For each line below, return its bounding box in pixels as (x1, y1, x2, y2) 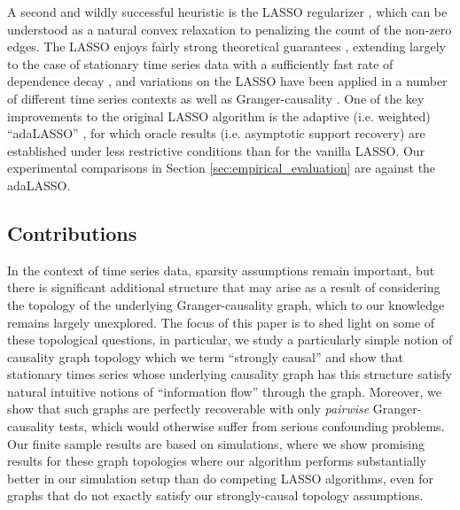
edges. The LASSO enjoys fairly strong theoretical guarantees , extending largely (7, 37, 446, 56)
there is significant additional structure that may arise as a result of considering (7, 278, 441, 297)
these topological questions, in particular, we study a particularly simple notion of (7, 330, 453, 349)
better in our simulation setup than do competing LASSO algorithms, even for (7, 468, 433, 487)
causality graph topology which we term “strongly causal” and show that (7, 347, 403, 366)
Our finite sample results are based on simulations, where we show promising (7, 434, 425, 452)
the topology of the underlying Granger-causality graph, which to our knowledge (7, 295, 445, 313)
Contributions (7, 219, 137, 246)
